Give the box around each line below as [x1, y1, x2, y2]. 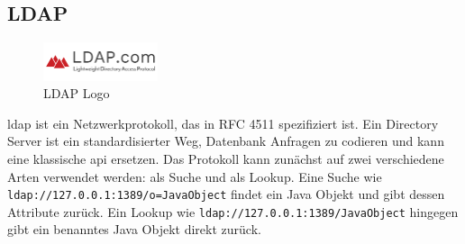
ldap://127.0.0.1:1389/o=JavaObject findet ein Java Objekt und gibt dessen [7, 185, 445, 203]
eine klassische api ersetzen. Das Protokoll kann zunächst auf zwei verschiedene [7, 149, 444, 167]
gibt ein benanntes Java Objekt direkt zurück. [7, 220, 261, 239]
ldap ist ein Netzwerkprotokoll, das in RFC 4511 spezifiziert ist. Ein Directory [7, 113, 439, 132]
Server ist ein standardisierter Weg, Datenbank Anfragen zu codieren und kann [7, 131, 444, 150]
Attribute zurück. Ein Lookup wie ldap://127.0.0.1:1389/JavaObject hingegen [7, 202, 459, 221]
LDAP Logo [43, 84, 110, 103]
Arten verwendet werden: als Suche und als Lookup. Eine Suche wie [7, 167, 382, 185]
